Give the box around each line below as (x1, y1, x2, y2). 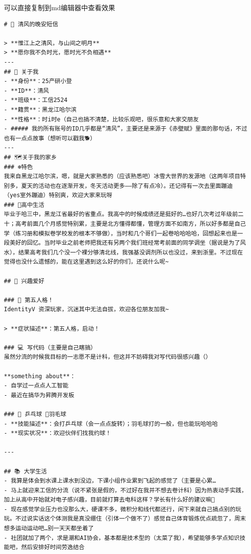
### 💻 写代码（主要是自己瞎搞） (4, 344, 96, 351)
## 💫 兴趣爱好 (4, 277, 45, 285)
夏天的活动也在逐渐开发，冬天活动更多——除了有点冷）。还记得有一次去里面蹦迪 (21, 182, 233, 189)
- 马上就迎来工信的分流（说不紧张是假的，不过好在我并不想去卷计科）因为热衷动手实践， (4, 487, 247, 494)
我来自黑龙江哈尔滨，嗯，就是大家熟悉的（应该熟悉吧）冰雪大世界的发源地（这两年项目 (4, 173, 240, 180)
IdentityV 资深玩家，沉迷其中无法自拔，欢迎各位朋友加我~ (4, 306, 169, 313)
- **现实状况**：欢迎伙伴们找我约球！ (4, 430, 111, 437)
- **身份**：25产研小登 (4, 78, 72, 85)
